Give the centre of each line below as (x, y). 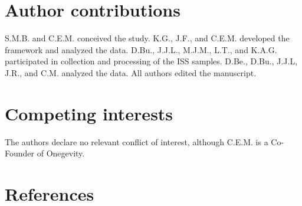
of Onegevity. (61, 153)
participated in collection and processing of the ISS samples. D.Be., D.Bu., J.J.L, (151, 61)
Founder (20, 153)
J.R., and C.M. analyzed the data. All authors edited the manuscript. (131, 72)
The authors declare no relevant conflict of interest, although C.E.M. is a (137, 141)
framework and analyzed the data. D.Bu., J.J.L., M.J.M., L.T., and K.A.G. (141, 49)
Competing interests (89, 113)
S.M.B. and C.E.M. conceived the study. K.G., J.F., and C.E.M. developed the (147, 38)
